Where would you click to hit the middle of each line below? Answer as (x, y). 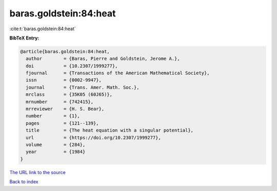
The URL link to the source (38, 172)
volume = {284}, (56, 145)
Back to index (24, 182)
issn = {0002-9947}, (64, 80)
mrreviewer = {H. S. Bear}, (65, 109)
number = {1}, (53, 116)
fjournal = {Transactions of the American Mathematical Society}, (118, 73)
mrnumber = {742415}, (60, 102)
